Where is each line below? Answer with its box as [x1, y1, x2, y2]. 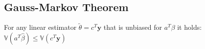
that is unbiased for [103, 22, 162, 32]
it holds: [177, 22, 202, 32]
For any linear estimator [4, 22, 77, 32]
